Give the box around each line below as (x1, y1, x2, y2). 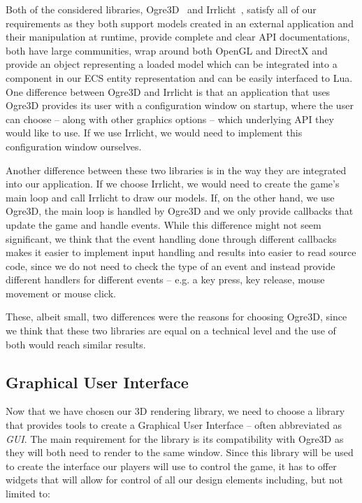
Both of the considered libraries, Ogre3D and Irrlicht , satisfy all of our (6, 2, 317, 16)
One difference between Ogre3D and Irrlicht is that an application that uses (6, 84, 331, 99)
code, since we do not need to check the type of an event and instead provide (6, 258, 335, 273)
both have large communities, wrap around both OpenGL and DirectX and (6, 43, 328, 57)
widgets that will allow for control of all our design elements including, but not (6, 472, 343, 487)
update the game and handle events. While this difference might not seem (6, 217, 321, 232)
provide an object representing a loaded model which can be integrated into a (6, 57, 338, 71)
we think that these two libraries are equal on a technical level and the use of (6, 323, 336, 338)
